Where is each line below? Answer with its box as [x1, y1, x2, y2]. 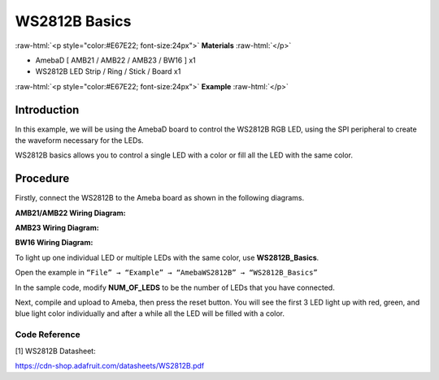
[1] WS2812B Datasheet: [15, 346, 97, 356]
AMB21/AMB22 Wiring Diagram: [15, 208, 126, 218]
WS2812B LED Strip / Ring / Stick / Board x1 [35, 67, 181, 76]
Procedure [15, 171, 70, 186]
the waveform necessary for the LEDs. [15, 136, 144, 145]
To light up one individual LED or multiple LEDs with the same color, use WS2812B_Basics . [15, 253, 319, 262]
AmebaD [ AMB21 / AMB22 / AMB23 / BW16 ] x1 [35, 55, 197, 65]
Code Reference [15, 329, 80, 340]
